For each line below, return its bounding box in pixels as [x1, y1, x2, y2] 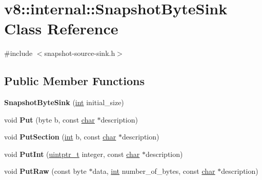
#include [4, 48, 33, 58]
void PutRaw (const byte [4, 166, 87, 176]
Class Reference [4, 18, 118, 39]
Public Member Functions [4, 73, 145, 89]
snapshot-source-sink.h [44, 48, 115, 58]
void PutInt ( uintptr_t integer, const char [4, 148, 140, 159]
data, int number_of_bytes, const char [92, 166, 215, 176]
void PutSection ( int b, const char [4, 131, 116, 142]
